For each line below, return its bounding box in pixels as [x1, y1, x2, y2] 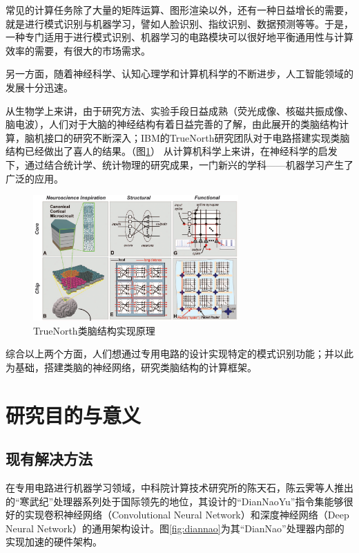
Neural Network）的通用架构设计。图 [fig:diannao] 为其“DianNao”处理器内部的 [6, 521, 345, 535]
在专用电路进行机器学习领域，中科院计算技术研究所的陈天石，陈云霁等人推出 [6, 480, 353, 494]
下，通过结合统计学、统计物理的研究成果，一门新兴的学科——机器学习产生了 [6, 157, 353, 171]
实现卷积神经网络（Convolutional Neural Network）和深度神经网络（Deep [24, 507, 349, 522]
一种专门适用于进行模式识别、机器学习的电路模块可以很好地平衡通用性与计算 [6, 30, 353, 44]
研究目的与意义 [6, 400, 142, 429]
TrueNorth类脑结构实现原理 [33, 323, 155, 337]
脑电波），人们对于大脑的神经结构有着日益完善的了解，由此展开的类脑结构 [6, 117, 339, 131]
